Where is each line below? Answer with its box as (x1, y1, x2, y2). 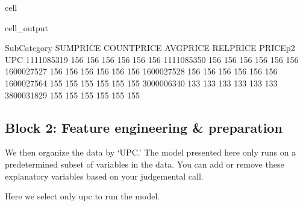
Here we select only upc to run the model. (5, 190, 160, 202)
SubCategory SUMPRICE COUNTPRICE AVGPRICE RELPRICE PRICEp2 (5, 41, 295, 54)
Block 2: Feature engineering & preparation (5, 118, 283, 136)
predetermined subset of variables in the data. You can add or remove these (5, 157, 284, 170)
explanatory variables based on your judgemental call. (5, 169, 204, 182)
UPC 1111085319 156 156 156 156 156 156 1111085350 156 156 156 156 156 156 (5, 53, 299, 65)
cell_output (5, 21, 48, 34)
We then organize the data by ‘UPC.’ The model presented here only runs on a (5, 146, 296, 159)
